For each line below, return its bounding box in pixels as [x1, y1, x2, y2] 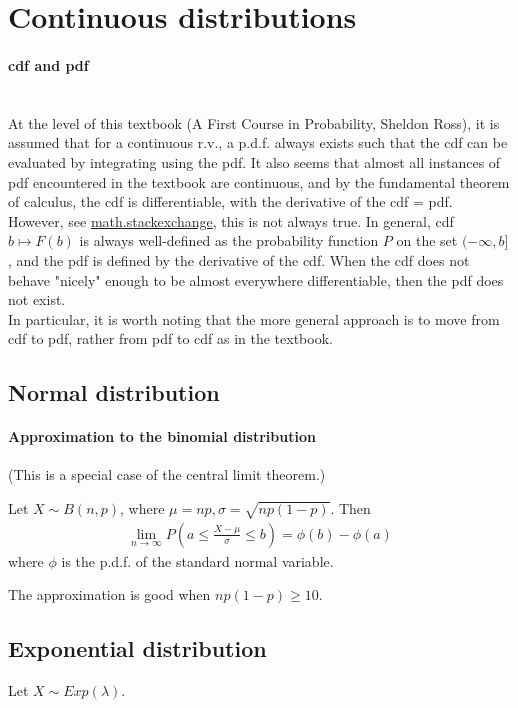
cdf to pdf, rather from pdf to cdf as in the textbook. [8, 328, 333, 349]
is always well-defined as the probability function [79, 230, 379, 251]
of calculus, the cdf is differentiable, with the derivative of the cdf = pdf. [8, 191, 453, 212]
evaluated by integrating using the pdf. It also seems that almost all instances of [8, 151, 501, 172]
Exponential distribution [8, 633, 267, 664]
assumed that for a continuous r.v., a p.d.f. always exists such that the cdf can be [8, 132, 508, 153]
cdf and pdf [8, 54, 89, 75]
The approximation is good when [8, 584, 211, 605]
